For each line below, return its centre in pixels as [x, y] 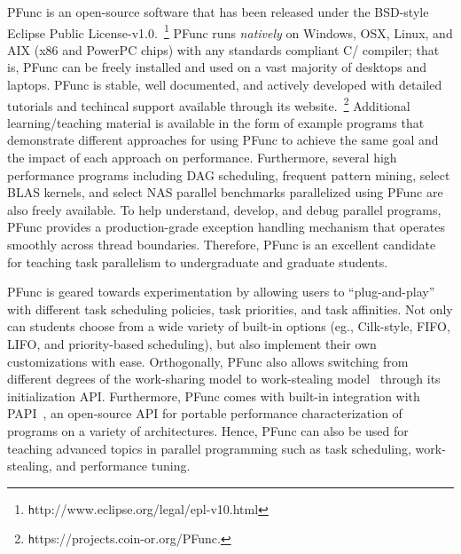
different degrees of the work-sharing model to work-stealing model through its [224, 379]
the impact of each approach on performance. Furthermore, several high [202, 158]
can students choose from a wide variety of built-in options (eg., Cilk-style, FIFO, [229, 326]
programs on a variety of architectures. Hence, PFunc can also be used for [208, 430]
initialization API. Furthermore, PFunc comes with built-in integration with [214, 396]
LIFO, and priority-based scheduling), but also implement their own [192, 344]
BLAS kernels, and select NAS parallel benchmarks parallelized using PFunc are [225, 192]
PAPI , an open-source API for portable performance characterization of [205, 413]
